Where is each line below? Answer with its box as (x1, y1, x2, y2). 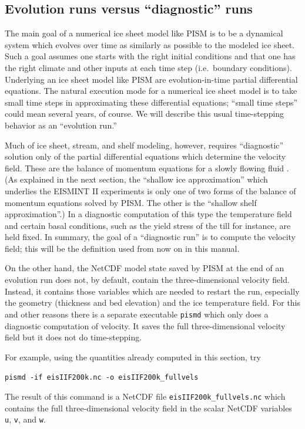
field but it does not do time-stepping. (5, 331, 142, 343)
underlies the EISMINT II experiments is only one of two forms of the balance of (5, 184, 296, 197)
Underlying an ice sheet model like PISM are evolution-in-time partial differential (5, 73, 298, 85)
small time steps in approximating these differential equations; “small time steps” (5, 96, 298, 108)
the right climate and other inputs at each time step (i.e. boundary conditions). (5, 61, 292, 73)
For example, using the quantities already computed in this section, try (5, 350, 261, 363)
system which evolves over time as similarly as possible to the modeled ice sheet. (5, 38, 294, 50)
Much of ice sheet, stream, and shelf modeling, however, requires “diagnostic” (5, 139, 284, 151)
